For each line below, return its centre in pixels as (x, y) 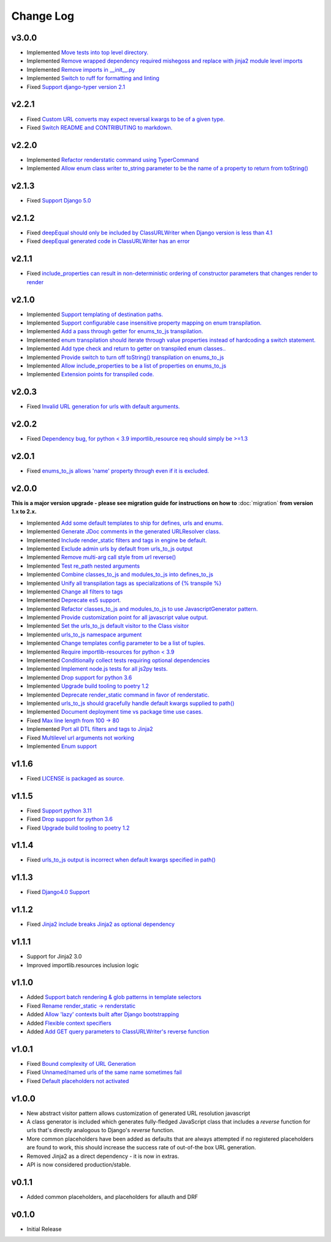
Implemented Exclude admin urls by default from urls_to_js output (110, 549)
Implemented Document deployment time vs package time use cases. (115, 712)
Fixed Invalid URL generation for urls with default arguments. (103, 407)
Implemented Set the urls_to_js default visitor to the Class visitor (108, 626)
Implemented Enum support (62, 746)
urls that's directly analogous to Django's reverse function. (101, 1130)
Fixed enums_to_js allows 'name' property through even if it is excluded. (118, 471)
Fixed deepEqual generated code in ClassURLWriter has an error (108, 241)
